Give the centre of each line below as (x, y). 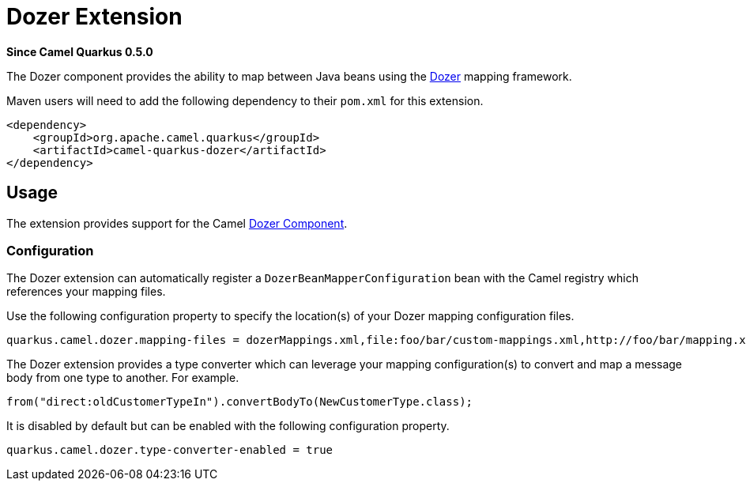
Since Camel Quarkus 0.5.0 (80, 51)
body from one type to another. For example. (123, 378)
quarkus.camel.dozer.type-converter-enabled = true (170, 450)
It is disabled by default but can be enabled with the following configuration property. (228, 426)
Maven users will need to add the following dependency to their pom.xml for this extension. (245, 100)
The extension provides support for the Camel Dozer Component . (177, 223)
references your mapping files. (86, 292)
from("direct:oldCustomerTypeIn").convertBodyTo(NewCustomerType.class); (240, 402)
